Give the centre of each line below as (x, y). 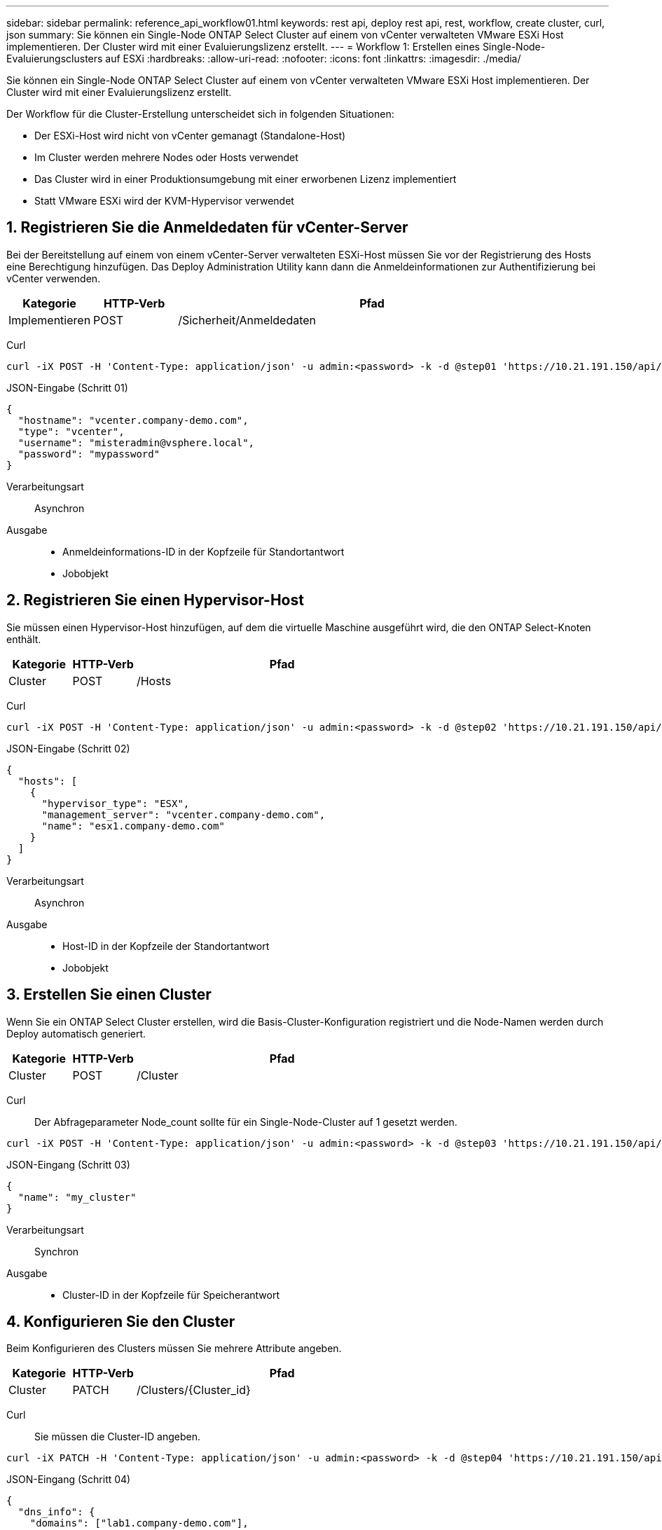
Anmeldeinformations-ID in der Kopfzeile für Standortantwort (204, 551)
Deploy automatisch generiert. (76, 1033)
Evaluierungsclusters (55, 58)
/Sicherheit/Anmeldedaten (247, 320)
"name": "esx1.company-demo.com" (133, 826)
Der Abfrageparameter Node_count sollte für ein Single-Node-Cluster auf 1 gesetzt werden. (246, 1122)
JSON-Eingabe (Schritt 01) (67, 387)
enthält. (24, 639)
